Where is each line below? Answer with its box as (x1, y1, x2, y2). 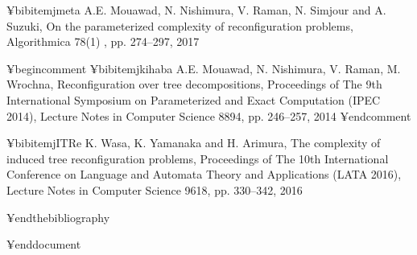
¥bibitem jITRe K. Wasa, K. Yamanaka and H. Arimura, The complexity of (6, 134, 381, 151)
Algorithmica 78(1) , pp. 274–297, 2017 (6, 33, 200, 50)
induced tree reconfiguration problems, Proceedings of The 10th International (6, 150, 389, 167)
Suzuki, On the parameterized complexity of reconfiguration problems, (6, 17, 353, 34)
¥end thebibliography (6, 208, 110, 225)
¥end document (6, 236, 81, 253)
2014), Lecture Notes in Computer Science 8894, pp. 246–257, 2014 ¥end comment (6, 107, 411, 124)
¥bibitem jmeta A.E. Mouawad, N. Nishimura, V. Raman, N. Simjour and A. (6, 2, 386, 18)
